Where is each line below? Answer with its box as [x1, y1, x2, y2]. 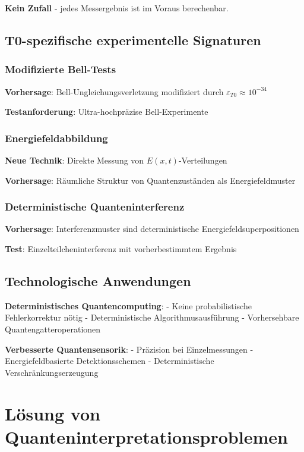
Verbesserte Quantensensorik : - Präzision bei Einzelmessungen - [5, 343, 254, 355]
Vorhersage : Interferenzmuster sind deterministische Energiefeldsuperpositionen [5, 222, 299, 235]
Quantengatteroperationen [5, 322, 101, 335]
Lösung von [5, 401, 100, 425]
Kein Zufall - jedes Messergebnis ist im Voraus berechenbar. [5, 2, 229, 14]
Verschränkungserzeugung [5, 366, 99, 378]
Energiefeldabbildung [5, 130, 108, 145]
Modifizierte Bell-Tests [5, 62, 116, 77]
